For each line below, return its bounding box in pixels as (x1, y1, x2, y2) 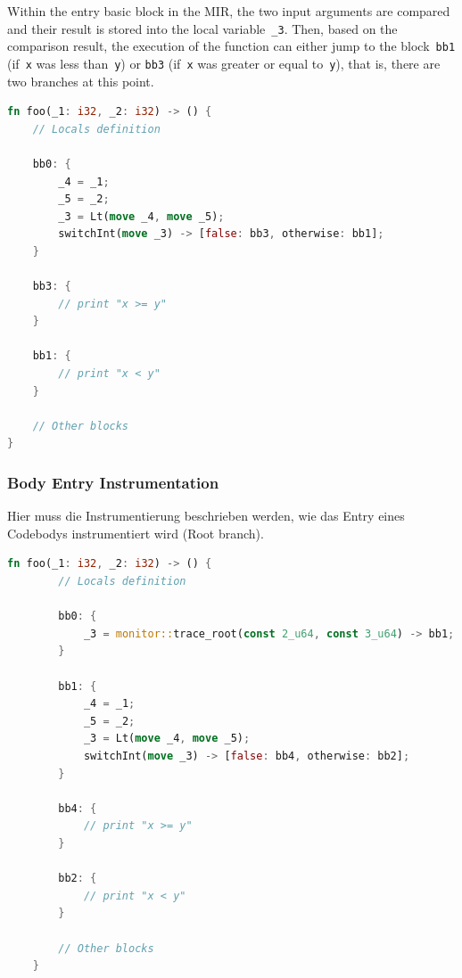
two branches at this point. (7, 71, 154, 90)
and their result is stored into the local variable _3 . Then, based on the (7, 19, 398, 37)
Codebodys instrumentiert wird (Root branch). (7, 523, 264, 542)
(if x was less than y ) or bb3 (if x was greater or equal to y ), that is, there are (7, 53, 441, 72)
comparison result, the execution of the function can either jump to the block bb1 (7, 37, 456, 55)
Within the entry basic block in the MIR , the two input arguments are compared (7, 2, 450, 20)
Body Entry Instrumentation (7, 471, 219, 493)
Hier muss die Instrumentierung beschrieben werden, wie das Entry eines (7, 506, 405, 525)
